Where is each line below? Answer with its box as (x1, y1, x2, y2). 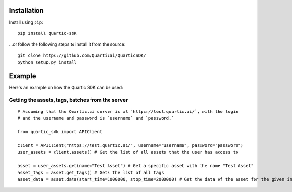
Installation (9, 6, 44, 15)
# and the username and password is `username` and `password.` (18, 115, 175, 121)
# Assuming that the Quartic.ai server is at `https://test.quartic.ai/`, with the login (18, 109, 238, 114)
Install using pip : (9, 19, 43, 25)
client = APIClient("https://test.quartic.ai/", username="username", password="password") (18, 143, 243, 148)
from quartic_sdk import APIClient (18, 129, 103, 135)
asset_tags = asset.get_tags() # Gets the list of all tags (18, 170, 164, 176)
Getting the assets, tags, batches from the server (9, 96, 128, 103)
